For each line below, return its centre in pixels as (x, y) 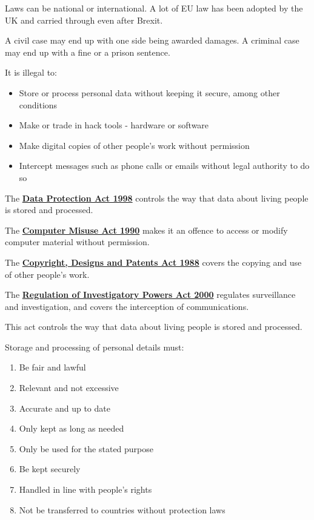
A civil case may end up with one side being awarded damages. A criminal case (152, 40)
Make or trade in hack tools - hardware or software (114, 125)
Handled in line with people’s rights (85, 489)
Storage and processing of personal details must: (95, 347)
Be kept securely (50, 469)
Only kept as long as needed (72, 428)
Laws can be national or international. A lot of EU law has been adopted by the (154, 8)
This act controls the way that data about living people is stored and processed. (154, 327)
